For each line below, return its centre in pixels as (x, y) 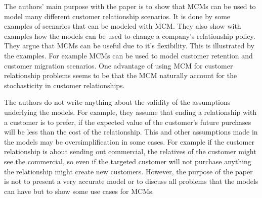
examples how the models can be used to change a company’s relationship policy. (130, 36)
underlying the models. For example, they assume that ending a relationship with (130, 112)
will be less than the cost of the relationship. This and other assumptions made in (131, 132)
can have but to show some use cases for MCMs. (79, 191)
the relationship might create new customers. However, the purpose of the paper (128, 171)
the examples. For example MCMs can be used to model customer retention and (128, 55)
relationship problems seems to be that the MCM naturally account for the (121, 75)
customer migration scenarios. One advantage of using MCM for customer (119, 65)
